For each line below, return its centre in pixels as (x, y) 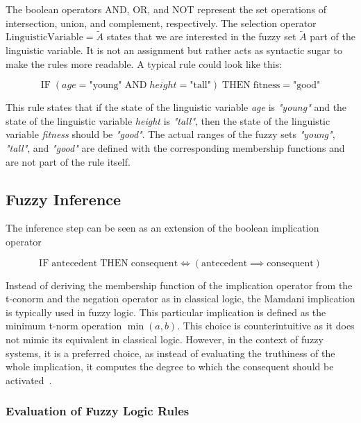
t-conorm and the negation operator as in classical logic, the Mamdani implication (180, 299)
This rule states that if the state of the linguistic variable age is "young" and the (176, 107)
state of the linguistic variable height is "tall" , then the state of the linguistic (168, 120)
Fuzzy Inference (64, 199)
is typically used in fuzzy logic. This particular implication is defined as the (166, 312)
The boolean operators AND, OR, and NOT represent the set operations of (166, 9)
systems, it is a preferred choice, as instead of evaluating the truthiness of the (170, 353)
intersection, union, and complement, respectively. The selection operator (161, 23)
